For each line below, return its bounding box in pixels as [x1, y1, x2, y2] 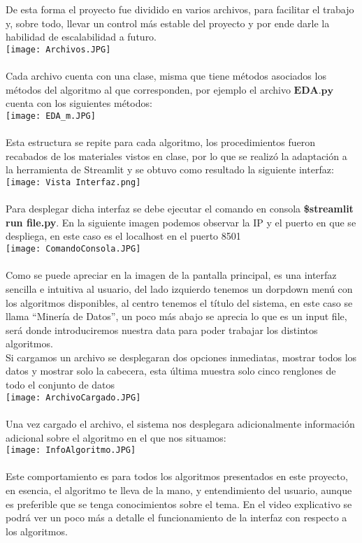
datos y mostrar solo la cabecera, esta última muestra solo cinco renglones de [6, 363, 336, 378]
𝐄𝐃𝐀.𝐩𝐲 [294, 85, 334, 96]
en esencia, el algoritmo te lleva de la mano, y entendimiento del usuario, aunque [6, 482, 352, 497]
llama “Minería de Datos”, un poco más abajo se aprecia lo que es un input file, [6, 309, 347, 324]
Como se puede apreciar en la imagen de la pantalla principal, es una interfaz [6, 268, 337, 282]
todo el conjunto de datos [6, 377, 115, 392]
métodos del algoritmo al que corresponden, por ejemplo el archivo [6, 82, 291, 96]
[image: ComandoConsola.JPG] [6, 244, 141, 254]
